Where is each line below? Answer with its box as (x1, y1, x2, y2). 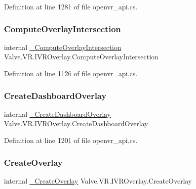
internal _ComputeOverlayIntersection (4, 42, 121, 52)
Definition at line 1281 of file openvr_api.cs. (4, 1, 138, 11)
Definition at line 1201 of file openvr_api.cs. (4, 135, 138, 145)
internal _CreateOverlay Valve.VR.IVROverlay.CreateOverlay (4, 175, 192, 186)
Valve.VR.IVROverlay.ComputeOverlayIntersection (4, 51, 158, 62)
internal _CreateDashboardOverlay (4, 108, 111, 119)
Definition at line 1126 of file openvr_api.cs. (4, 68, 138, 78)
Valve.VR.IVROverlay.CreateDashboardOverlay (4, 118, 148, 129)
